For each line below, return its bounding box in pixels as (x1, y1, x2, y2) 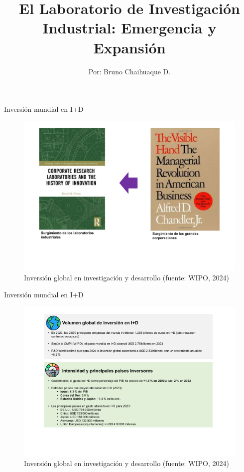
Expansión (93, 37, 166, 57)
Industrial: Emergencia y (42, 17, 217, 38)
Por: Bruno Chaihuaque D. (88, 66, 171, 76)
